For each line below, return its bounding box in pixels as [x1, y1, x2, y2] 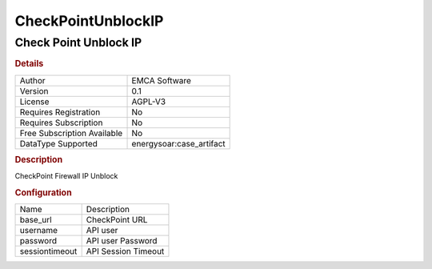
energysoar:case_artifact [131, 138, 226, 149]
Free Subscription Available [19, 127, 123, 139]
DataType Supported [19, 138, 98, 149]
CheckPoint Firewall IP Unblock [14, 171, 118, 181]
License [19, 96, 50, 107]
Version [19, 85, 49, 96]
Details [14, 58, 44, 70]
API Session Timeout [86, 246, 165, 257]
